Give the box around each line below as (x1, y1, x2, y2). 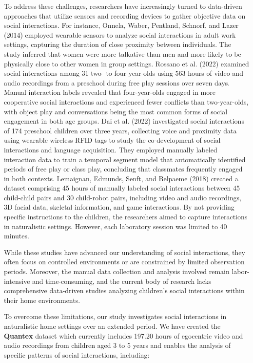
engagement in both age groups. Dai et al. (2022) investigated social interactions (4, 116, 244, 126)
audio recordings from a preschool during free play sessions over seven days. (4, 77, 230, 87)
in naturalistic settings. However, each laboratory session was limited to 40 (4, 221, 227, 231)
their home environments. (4, 295, 80, 305)
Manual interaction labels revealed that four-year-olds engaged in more (4, 87, 215, 97)
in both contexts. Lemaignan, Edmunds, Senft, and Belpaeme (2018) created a (4, 173, 238, 183)
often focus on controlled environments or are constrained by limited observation (4, 256, 245, 267)
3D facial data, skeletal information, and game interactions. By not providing (4, 202, 234, 212)
